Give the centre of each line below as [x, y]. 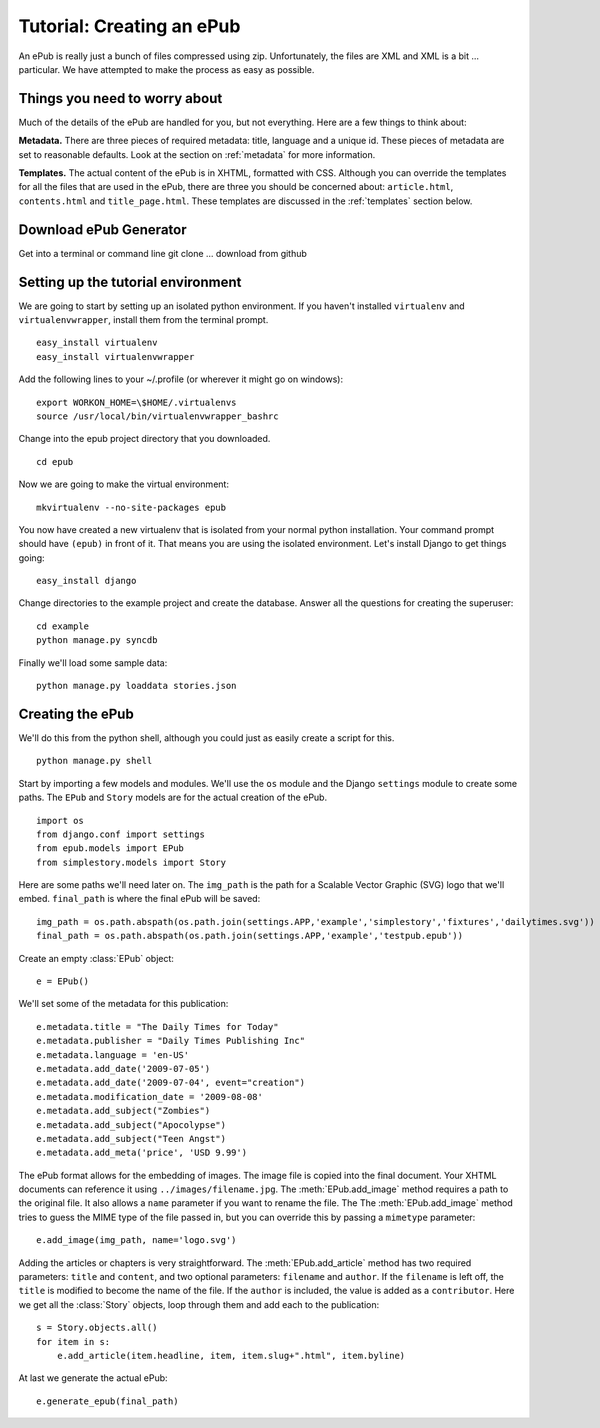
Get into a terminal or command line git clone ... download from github [162, 253]
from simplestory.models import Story [131, 862]
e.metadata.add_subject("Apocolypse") [131, 1124]
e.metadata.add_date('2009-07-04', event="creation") [170, 1083]
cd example [63, 626]
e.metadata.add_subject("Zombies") [123, 1111]
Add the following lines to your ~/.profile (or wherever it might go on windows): [181, 379]
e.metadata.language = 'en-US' [113, 1054]
